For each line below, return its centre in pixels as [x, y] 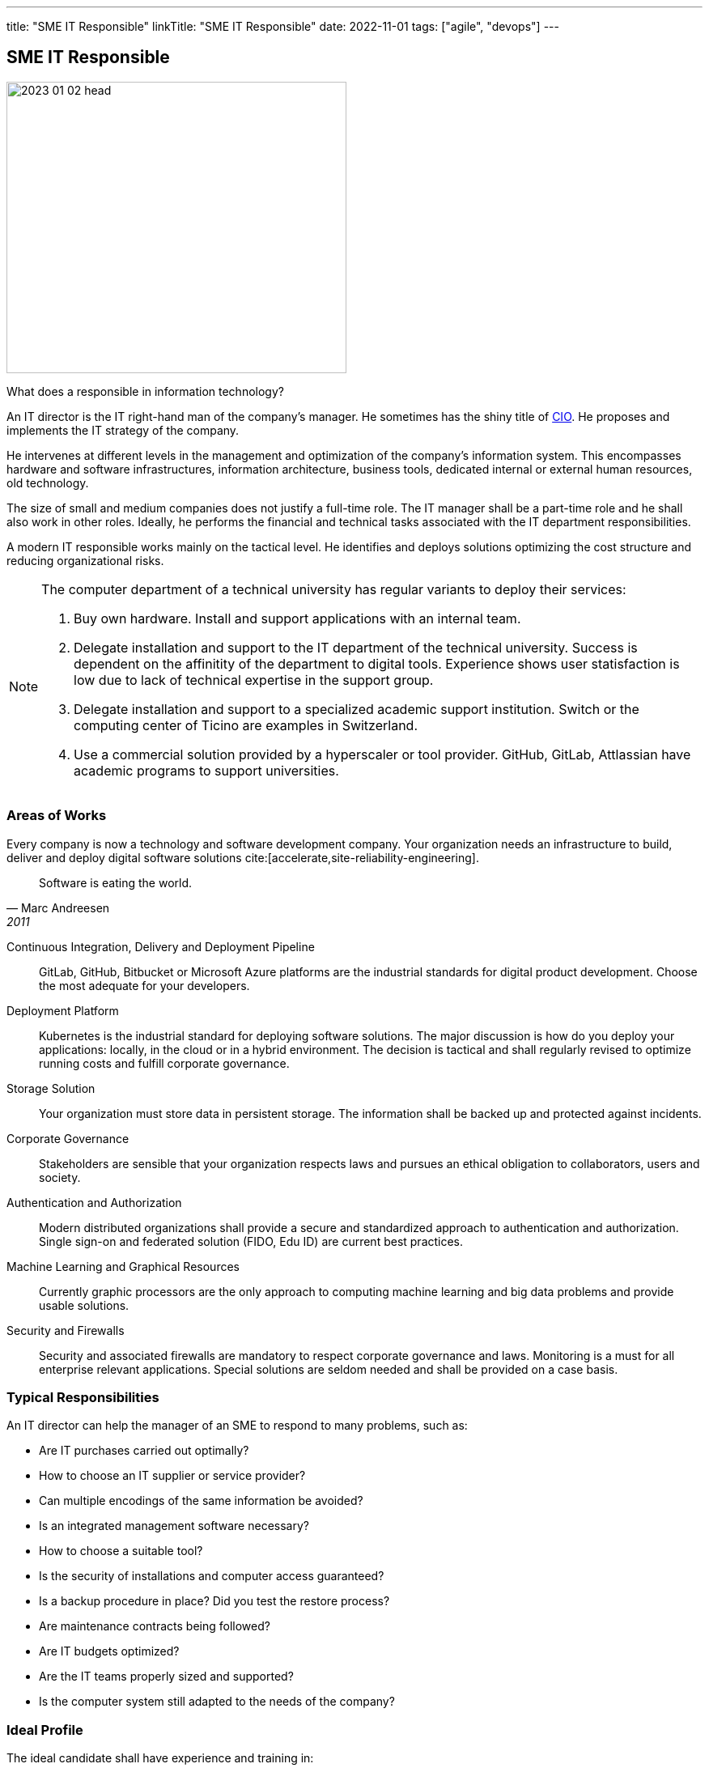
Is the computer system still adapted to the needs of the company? [217, 1702]
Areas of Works [57, 816]
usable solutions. [84, 1305]
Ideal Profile [45, 1730]
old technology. [48, 482]
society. [60, 1177]
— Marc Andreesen [58, 907]
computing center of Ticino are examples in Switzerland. [246, 725]
